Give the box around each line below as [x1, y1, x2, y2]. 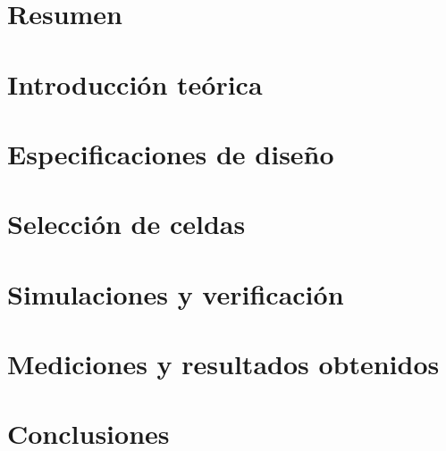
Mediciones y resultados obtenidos [7, 346, 440, 382]
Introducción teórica [7, 65, 263, 102]
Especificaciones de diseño [7, 135, 334, 171]
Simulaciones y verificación [7, 275, 344, 312]
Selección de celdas [7, 205, 246, 242]
